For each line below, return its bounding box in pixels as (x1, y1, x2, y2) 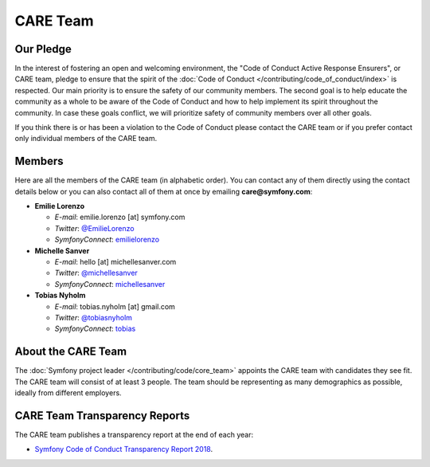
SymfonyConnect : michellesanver (54, 279, 166, 288)
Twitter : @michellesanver (54, 268, 139, 278)
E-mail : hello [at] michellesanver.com (54, 257, 177, 267)
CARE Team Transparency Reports (14, 409, 190, 422)
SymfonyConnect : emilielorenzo (54, 235, 160, 245)
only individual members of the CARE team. (14, 134, 158, 143)
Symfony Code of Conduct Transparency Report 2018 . (34, 445, 213, 454)
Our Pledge (14, 42, 72, 56)
